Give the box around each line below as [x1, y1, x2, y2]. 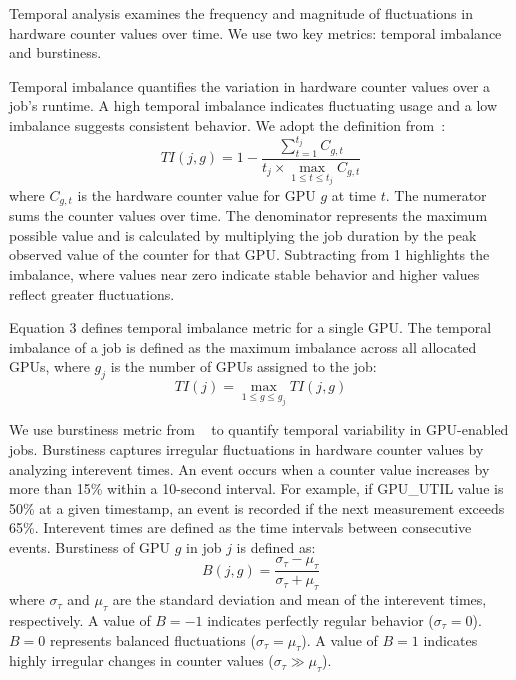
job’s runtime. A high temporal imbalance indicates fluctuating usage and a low [9, 95, 497, 116]
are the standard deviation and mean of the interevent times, [112, 589, 487, 610]
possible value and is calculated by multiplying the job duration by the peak [9, 224, 477, 245]
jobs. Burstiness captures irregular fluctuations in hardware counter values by [9, 438, 484, 459]
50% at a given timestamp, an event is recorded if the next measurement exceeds [9, 497, 505, 518]
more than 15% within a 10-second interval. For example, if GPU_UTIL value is [9, 478, 504, 499]
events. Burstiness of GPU [9, 536, 171, 557]
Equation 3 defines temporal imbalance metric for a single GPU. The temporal [9, 317, 492, 338]
